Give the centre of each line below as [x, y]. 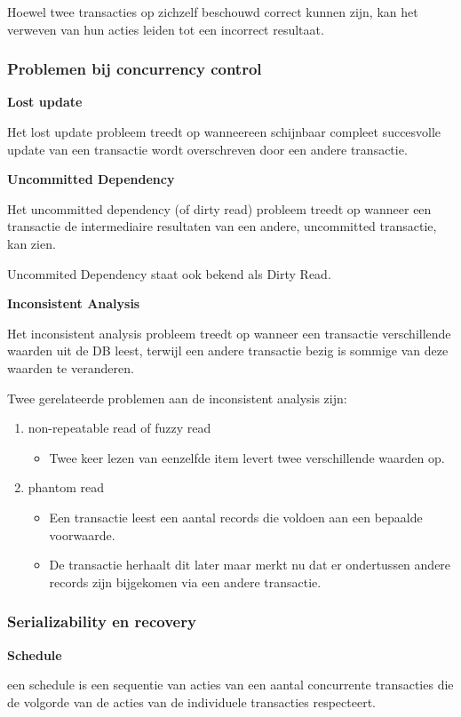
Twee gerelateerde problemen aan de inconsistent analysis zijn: [177, 398]
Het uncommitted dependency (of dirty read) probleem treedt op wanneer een [219, 208]
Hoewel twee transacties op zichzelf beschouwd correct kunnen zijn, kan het [213, 12]
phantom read [66, 487]
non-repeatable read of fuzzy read [119, 428]
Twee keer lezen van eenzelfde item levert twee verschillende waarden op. [247, 457]
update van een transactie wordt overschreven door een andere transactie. [207, 149]
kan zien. [32, 243]
